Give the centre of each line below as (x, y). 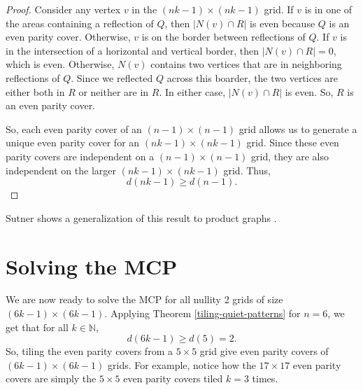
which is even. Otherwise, (60, 64)
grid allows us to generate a (298, 128)
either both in (35, 91)
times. (265, 378)
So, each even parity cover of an (74, 128)
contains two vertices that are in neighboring (246, 64)
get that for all (37, 327)
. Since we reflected (112, 77)
